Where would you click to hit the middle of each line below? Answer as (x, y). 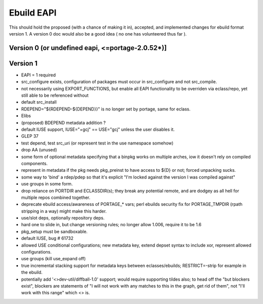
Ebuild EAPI (33, 13)
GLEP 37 (30, 136)
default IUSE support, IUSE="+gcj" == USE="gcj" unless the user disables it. (98, 129)
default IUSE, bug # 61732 (47, 238)
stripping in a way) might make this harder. (64, 211)
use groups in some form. (47, 184)
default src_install (39, 102)
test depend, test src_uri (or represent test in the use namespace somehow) (97, 143)
